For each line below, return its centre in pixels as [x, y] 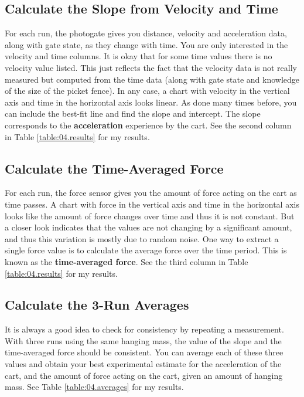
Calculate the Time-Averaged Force [114, 168]
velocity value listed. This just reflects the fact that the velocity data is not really [151, 67]
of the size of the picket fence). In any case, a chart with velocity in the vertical [147, 91]
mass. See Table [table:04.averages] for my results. [94, 387]
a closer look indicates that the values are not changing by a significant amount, [148, 227]
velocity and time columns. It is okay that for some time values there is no [139, 56]
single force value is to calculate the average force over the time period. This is [146, 250]
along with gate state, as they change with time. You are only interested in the [146, 44]
